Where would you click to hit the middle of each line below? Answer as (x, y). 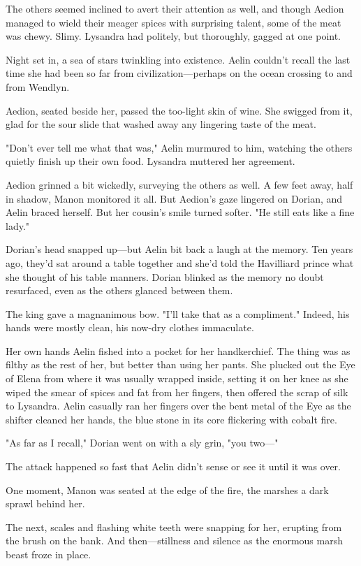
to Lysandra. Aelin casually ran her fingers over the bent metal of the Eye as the (178, 406)
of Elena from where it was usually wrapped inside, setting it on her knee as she (177, 378)
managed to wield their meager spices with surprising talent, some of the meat (174, 22)
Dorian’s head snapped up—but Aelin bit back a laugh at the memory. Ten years (179, 249)
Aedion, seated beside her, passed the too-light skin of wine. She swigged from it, (179, 110)
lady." (18, 225)
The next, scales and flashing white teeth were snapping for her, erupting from (174, 527)
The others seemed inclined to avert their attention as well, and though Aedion (175, 8)
